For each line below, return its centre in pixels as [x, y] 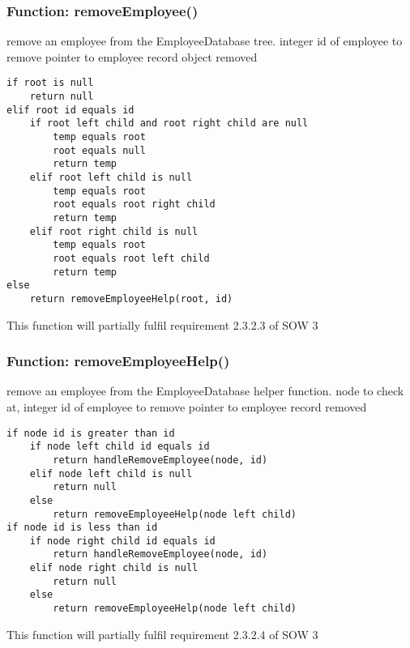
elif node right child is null [114, 568]
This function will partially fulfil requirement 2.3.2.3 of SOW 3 [162, 324]
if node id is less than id [82, 528]
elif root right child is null [114, 231]
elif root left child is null [111, 177]
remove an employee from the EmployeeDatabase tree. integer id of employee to [205, 41]
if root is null [50, 83]
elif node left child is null [111, 473]
